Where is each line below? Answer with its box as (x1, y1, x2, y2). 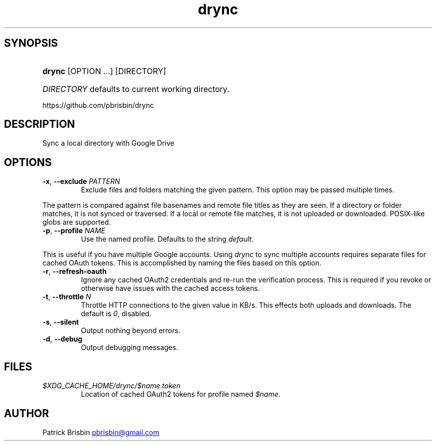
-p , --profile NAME (42, 226, 106, 235)
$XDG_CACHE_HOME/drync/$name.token (42, 381, 181, 390)
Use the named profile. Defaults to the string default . (81, 235, 254, 244)
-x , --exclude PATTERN (42, 177, 120, 186)
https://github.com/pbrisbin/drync (42, 100, 154, 109)
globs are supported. (42, 218, 111, 227)
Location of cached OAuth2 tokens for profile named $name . (81, 390, 281, 399)
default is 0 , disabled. (81, 309, 152, 318)
